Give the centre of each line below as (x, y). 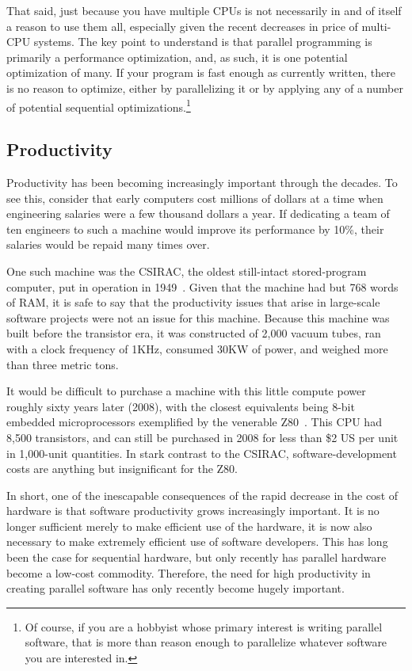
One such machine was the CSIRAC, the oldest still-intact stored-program (187, 271)
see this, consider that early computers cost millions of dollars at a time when (195, 198)
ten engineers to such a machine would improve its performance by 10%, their (195, 229)
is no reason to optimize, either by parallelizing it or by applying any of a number (205, 88)
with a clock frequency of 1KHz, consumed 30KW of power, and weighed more (197, 348)
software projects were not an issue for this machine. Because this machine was (198, 317)
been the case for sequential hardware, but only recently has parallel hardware (196, 557)
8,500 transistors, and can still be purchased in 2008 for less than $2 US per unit (202, 437)
